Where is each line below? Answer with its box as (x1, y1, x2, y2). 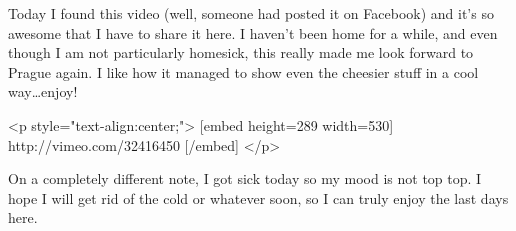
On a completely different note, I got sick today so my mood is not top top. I (8, 168, 482, 189)
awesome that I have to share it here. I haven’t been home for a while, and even (8, 22, 498, 43)
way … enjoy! (8, 81, 78, 102)
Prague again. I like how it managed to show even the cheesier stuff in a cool (8, 61, 479, 82)
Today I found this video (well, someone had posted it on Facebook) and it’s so (8, 3, 494, 23)
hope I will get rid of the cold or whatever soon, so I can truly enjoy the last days (8, 187, 509, 208)
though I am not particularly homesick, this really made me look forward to (8, 42, 474, 63)
